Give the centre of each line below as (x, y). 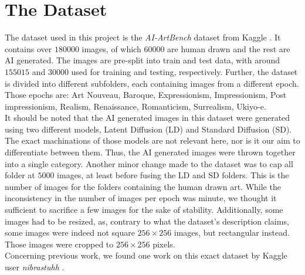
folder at (20, 175)
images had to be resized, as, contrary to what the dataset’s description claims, (147, 221)
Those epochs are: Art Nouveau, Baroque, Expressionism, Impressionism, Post (146, 95)
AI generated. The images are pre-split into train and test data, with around (143, 60)
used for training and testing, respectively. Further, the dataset (184, 71)
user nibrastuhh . (35, 267)
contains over (28, 48)
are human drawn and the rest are (229, 48)
